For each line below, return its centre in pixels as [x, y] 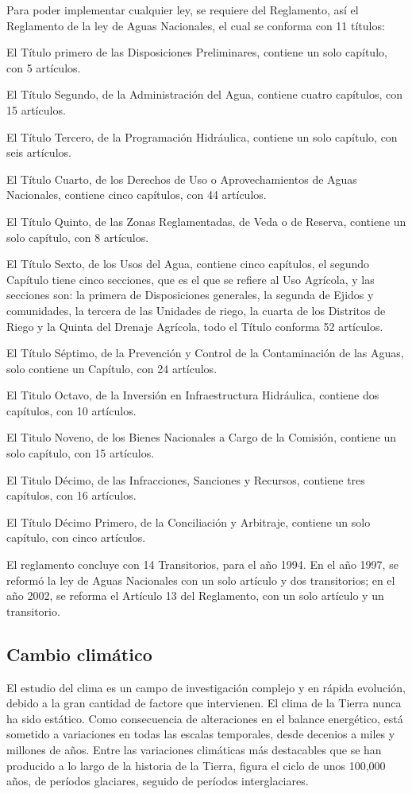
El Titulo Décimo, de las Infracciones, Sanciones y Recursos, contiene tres [186, 479]
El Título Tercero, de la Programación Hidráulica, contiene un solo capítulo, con [202, 136]
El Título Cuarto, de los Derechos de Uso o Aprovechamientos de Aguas [182, 179]
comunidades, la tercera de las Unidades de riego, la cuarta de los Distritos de [196, 310]
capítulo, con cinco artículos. [76, 537]
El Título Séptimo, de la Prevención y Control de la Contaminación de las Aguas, [205, 353]
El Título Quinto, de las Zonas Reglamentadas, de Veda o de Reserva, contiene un [206, 221]
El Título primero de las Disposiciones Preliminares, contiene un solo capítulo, [197, 52]
